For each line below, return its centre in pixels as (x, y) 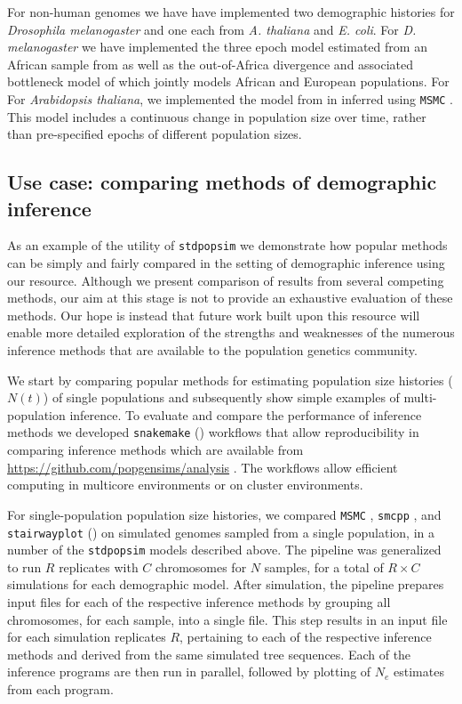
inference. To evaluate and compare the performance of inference (246, 414)
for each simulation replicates (87, 637)
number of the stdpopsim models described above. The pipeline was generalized (224, 550)
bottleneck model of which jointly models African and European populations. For (228, 81)
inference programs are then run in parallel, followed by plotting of (189, 672)
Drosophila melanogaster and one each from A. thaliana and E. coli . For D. (212, 29)
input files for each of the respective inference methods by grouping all (199, 602)
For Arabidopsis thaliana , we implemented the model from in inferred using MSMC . (230, 98)
